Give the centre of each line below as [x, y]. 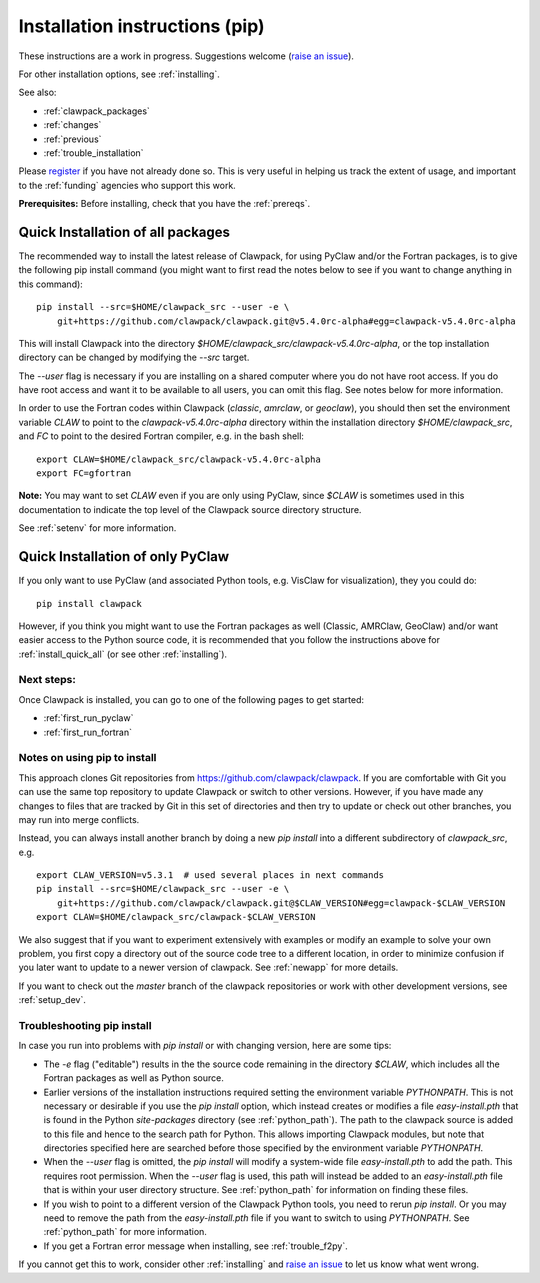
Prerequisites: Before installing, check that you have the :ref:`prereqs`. [164, 204]
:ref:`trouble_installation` [93, 152]
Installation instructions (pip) [141, 26]
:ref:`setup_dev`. [52, 1000]
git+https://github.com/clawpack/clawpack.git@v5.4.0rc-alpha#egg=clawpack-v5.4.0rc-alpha [286, 321]
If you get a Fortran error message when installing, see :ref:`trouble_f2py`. [196, 1246]
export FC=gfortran [84, 473]
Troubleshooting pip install [85, 1025]
